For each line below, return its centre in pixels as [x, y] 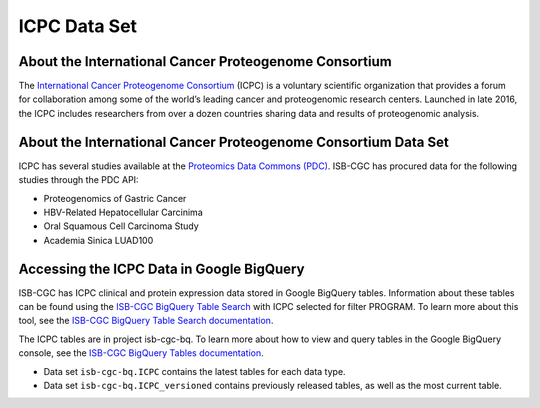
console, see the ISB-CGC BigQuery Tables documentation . [141, 353]
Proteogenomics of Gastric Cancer [115, 198]
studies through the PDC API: [78, 180]
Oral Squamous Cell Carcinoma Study [121, 226]
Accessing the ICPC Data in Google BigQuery [161, 268]
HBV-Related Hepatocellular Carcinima [123, 212]
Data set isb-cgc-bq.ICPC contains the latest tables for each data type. [194, 371]
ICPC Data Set [78, 26]
